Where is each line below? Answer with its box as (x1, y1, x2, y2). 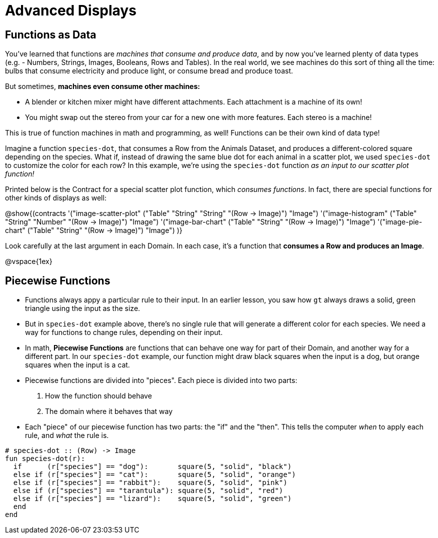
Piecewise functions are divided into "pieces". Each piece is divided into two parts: (25, 376, 297, 385)
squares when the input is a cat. (25, 360, 130, 369)
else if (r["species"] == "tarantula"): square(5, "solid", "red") (13, 486, 283, 495)
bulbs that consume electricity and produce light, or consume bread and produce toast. (5, 66, 293, 75)
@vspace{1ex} (5, 257, 52, 266)
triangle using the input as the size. (25, 304, 140, 313)
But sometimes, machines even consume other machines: (5, 82, 200, 91)
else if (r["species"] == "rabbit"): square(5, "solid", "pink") (13, 478, 287, 487)
